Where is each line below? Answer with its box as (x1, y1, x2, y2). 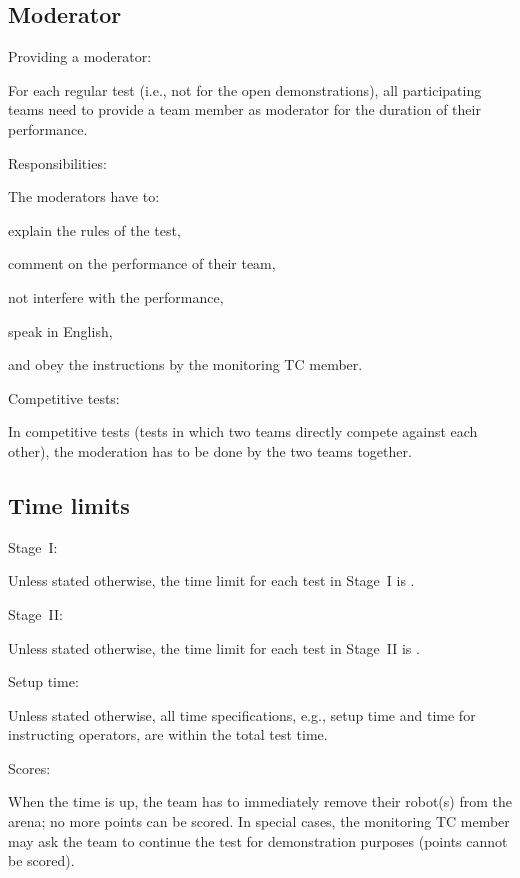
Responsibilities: (8, 152, 107, 173)
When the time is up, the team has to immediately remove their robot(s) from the (8, 791, 512, 812)
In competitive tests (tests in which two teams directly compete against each (8, 421, 478, 442)
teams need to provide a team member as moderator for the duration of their (8, 99, 481, 120)
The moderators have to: (8, 186, 160, 207)
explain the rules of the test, (8, 219, 181, 240)
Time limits (8, 489, 130, 520)
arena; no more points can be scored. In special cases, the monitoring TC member (8, 811, 510, 832)
